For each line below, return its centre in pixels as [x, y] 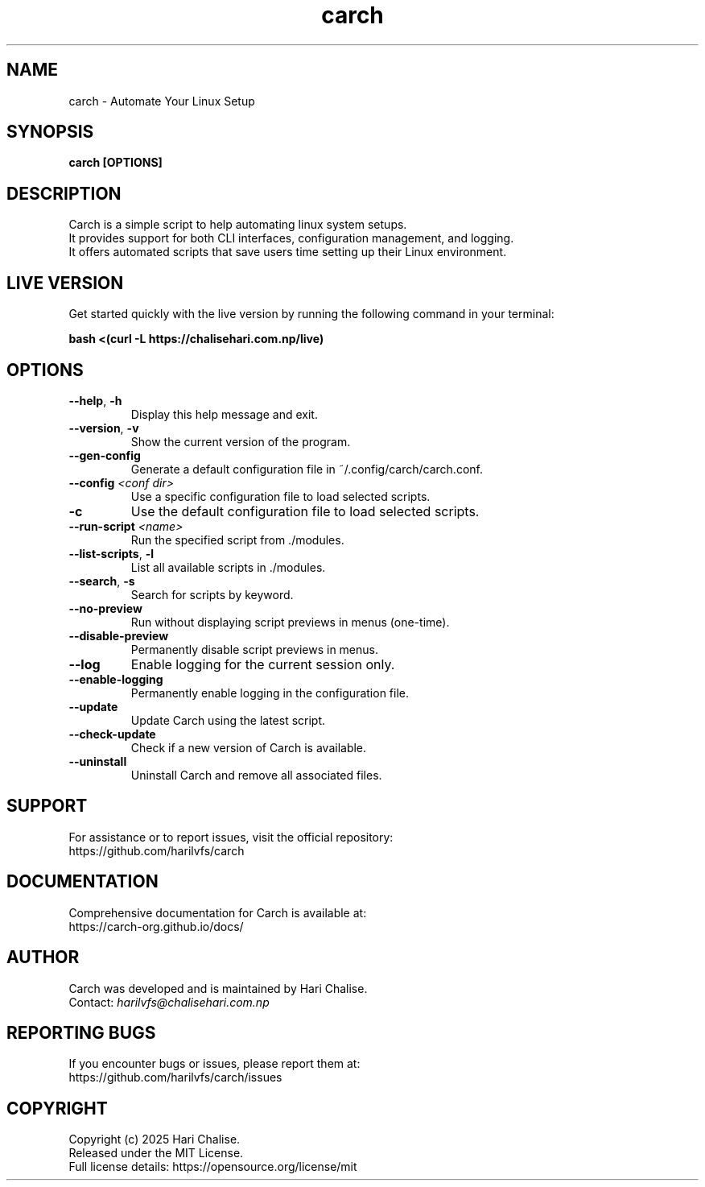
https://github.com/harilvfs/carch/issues [175, 1077]
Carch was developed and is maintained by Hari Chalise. [218, 988]
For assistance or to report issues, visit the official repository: [231, 837]
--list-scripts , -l [111, 553]
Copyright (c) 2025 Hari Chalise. [155, 1139]
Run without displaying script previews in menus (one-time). [290, 622]
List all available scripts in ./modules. [228, 567]
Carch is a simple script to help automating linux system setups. [238, 225]
